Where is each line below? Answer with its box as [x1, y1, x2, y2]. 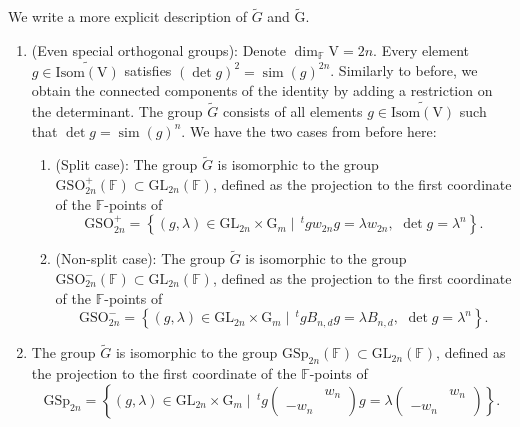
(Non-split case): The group [55, 248, 225, 269]
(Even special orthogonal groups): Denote [31, 39, 286, 60]
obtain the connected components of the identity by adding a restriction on [31, 80, 493, 101]
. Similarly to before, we [330, 60, 478, 81]
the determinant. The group [31, 101, 203, 122]
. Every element [373, 39, 469, 60]
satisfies [124, 60, 172, 81]
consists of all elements [222, 101, 363, 122]
